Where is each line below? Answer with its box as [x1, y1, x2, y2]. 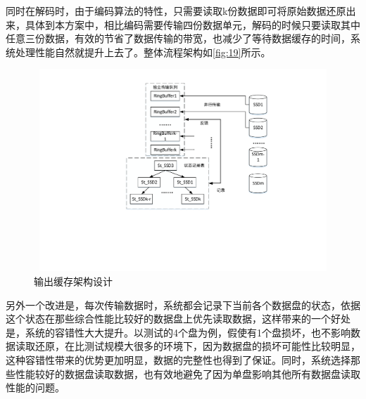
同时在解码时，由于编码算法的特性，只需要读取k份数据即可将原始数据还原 [6, 4, 346, 18]
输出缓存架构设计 [34, 273, 113, 288]
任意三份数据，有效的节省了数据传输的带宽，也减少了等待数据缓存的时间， [6, 31, 351, 46]
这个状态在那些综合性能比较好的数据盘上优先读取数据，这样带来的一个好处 [6, 311, 351, 326]
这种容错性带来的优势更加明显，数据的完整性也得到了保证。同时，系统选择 [6, 352, 351, 367]
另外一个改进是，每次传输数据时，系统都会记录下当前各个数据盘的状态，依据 [6, 297, 360, 312]
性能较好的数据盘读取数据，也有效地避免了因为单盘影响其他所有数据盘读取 [15, 366, 360, 381]
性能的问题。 [6, 380, 65, 395]
